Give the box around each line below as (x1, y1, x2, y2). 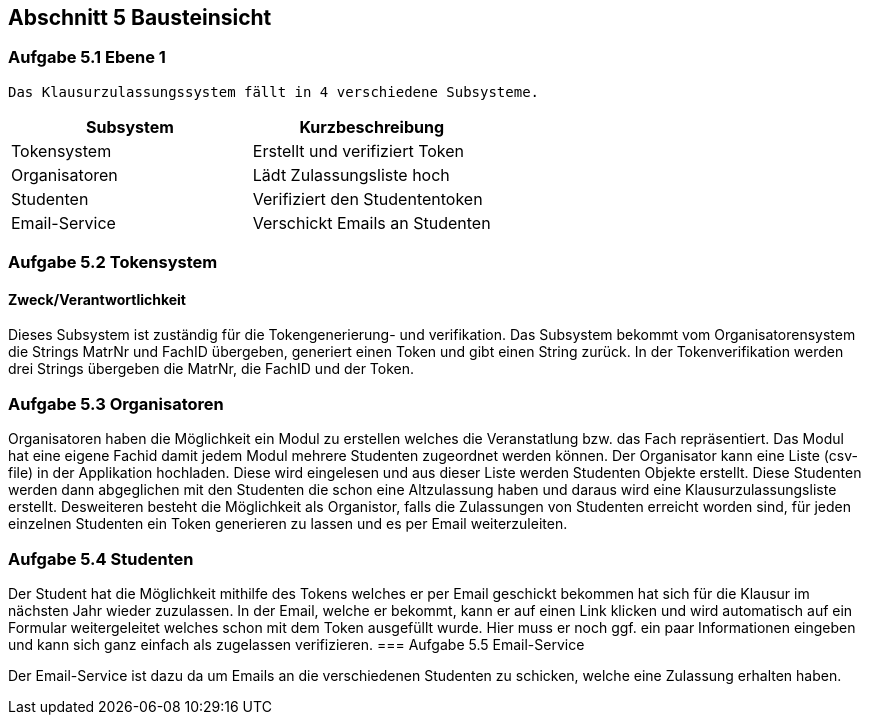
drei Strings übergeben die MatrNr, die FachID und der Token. (8, 360, 415, 378)
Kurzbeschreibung (299, 116, 445, 137)
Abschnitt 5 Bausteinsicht (8, 5, 272, 30)
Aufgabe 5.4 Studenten (8, 548, 194, 569)
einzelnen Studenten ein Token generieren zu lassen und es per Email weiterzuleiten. (8, 515, 568, 533)
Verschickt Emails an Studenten (252, 212, 491, 233)
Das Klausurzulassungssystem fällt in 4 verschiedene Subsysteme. (8, 83, 540, 100)
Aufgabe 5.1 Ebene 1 (8, 47, 166, 68)
